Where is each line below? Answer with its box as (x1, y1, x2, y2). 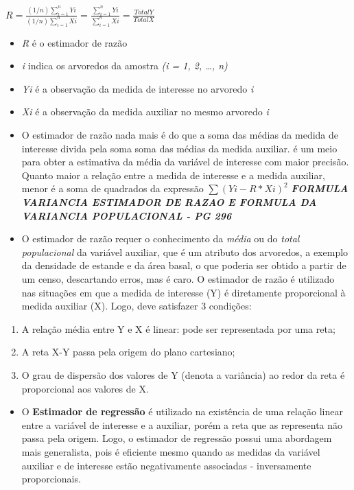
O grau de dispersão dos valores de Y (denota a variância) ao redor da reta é (21, 367, 345, 382)
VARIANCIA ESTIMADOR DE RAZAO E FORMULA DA (21, 195, 317, 209)
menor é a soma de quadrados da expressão (21, 181, 204, 196)
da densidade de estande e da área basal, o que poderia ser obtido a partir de (21, 258, 346, 272)
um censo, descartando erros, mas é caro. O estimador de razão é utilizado (21, 271, 335, 285)
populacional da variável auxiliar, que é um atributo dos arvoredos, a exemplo (21, 244, 349, 259)
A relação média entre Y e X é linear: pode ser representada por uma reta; (21, 321, 335, 336)
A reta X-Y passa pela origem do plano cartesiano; (21, 345, 235, 359)
